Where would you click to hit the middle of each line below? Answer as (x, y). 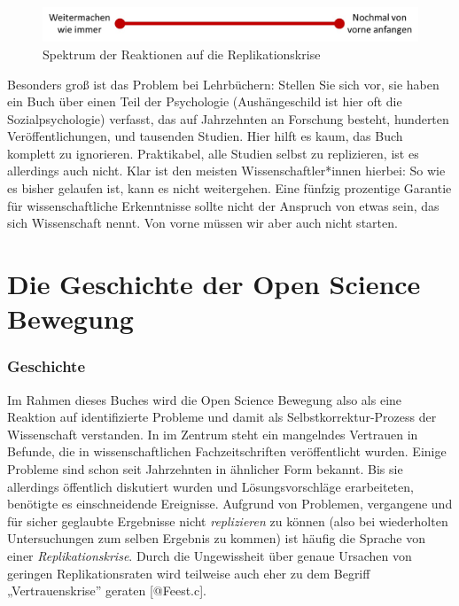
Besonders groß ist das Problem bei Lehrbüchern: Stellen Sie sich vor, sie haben (223, 84)
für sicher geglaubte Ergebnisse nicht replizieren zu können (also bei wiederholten (228, 521)
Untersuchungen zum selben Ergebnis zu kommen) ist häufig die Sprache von (216, 538)
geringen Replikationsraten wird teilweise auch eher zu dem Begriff (189, 573)
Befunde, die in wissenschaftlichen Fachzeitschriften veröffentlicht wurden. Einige (227, 451)
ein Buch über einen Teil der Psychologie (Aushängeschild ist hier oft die (205, 101)
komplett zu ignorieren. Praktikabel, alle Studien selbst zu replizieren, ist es (213, 153)
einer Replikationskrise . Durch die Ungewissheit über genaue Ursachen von (210, 555)
